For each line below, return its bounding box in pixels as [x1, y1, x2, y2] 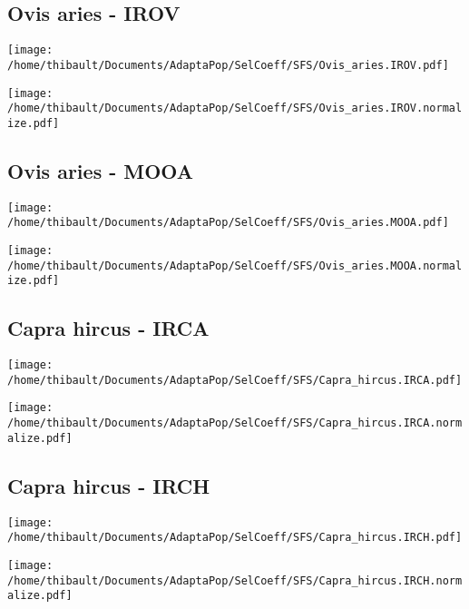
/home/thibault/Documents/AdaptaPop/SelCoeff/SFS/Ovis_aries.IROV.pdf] [7, 58, 449, 72]
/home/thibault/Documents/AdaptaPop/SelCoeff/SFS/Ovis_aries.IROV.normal [7, 102, 463, 115]
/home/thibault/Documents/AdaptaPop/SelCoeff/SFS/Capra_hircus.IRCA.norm [7, 417, 463, 430]
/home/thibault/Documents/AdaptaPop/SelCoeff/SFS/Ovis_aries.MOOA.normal [7, 259, 463, 272]
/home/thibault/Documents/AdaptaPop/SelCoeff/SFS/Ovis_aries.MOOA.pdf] [7, 216, 449, 230]
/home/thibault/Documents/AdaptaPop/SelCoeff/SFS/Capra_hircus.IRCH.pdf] [7, 531, 463, 545]
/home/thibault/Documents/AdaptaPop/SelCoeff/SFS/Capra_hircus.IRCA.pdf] [7, 373, 463, 387]
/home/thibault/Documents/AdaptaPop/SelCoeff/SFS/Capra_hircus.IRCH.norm [7, 574, 463, 587]
